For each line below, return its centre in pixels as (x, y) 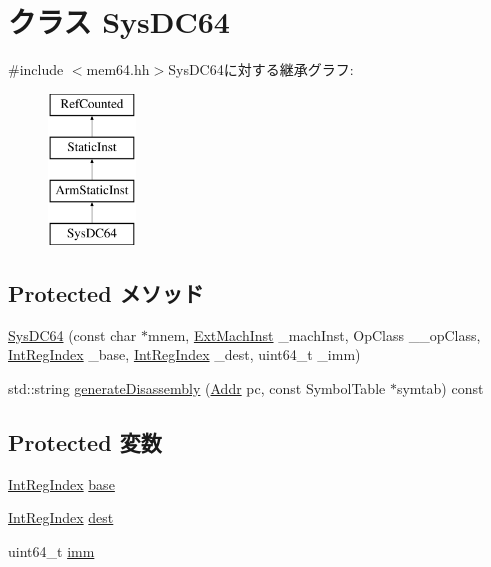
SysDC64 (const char (72, 334)
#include (36, 69)
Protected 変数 (85, 441)
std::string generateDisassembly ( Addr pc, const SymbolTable (197, 387)
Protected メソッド (106, 292)
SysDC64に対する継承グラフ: (261, 69)
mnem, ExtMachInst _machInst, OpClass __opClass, (314, 334)
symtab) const (440, 387)
